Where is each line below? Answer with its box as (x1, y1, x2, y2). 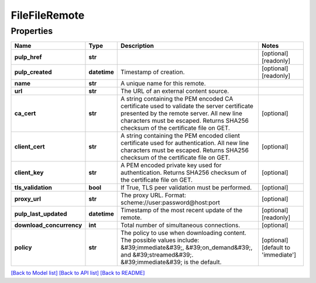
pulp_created (14, 68, 52, 76)
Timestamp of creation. (121, 68, 185, 76)
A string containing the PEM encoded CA (121, 95, 233, 103)
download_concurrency (14, 221, 83, 229)
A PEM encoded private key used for (121, 161, 222, 170)
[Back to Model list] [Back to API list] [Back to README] (11, 270, 145, 277)
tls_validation (14, 184, 53, 192)
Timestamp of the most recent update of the (121, 206, 243, 215)
